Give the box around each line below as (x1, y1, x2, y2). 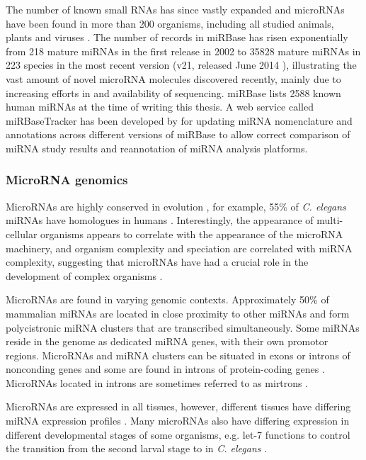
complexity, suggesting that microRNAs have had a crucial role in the (6, 254, 309, 269)
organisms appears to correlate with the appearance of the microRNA (40, 226, 343, 241)
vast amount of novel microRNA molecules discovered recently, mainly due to (6, 71, 341, 86)
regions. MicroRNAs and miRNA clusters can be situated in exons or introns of (6, 347, 350, 362)
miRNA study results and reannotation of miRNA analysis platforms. (6, 140, 308, 155)
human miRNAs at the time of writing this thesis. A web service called (6, 99, 314, 114)
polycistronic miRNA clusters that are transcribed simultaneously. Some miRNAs (6, 320, 360, 335)
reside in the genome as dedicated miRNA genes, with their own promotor (6, 334, 328, 349)
